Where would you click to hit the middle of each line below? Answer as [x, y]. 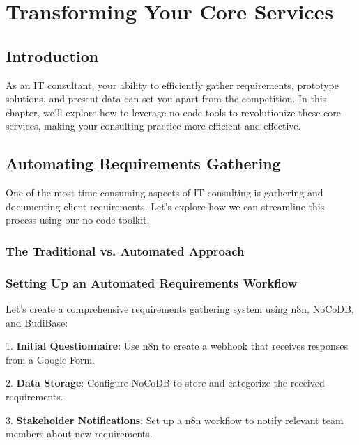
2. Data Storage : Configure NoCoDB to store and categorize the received [165, 383]
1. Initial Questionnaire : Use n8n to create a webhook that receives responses [177, 346]
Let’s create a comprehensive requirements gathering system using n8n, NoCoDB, [180, 309]
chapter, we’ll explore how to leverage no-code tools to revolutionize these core [173, 112]
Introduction [52, 55]
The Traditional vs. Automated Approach [125, 250]
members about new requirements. [79, 434]
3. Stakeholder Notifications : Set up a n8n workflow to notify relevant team [175, 420]
